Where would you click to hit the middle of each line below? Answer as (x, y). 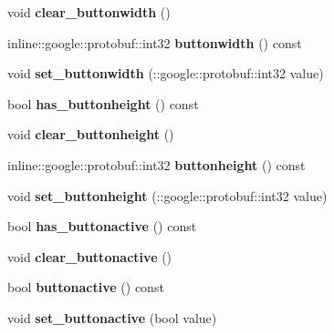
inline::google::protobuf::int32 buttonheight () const (157, 164)
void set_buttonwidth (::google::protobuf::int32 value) (166, 73)
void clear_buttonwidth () (89, 12)
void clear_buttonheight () (91, 134)
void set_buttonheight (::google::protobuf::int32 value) (167, 195)
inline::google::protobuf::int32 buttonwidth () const (155, 42)
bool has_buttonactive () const (102, 226)
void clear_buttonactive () (90, 256)
